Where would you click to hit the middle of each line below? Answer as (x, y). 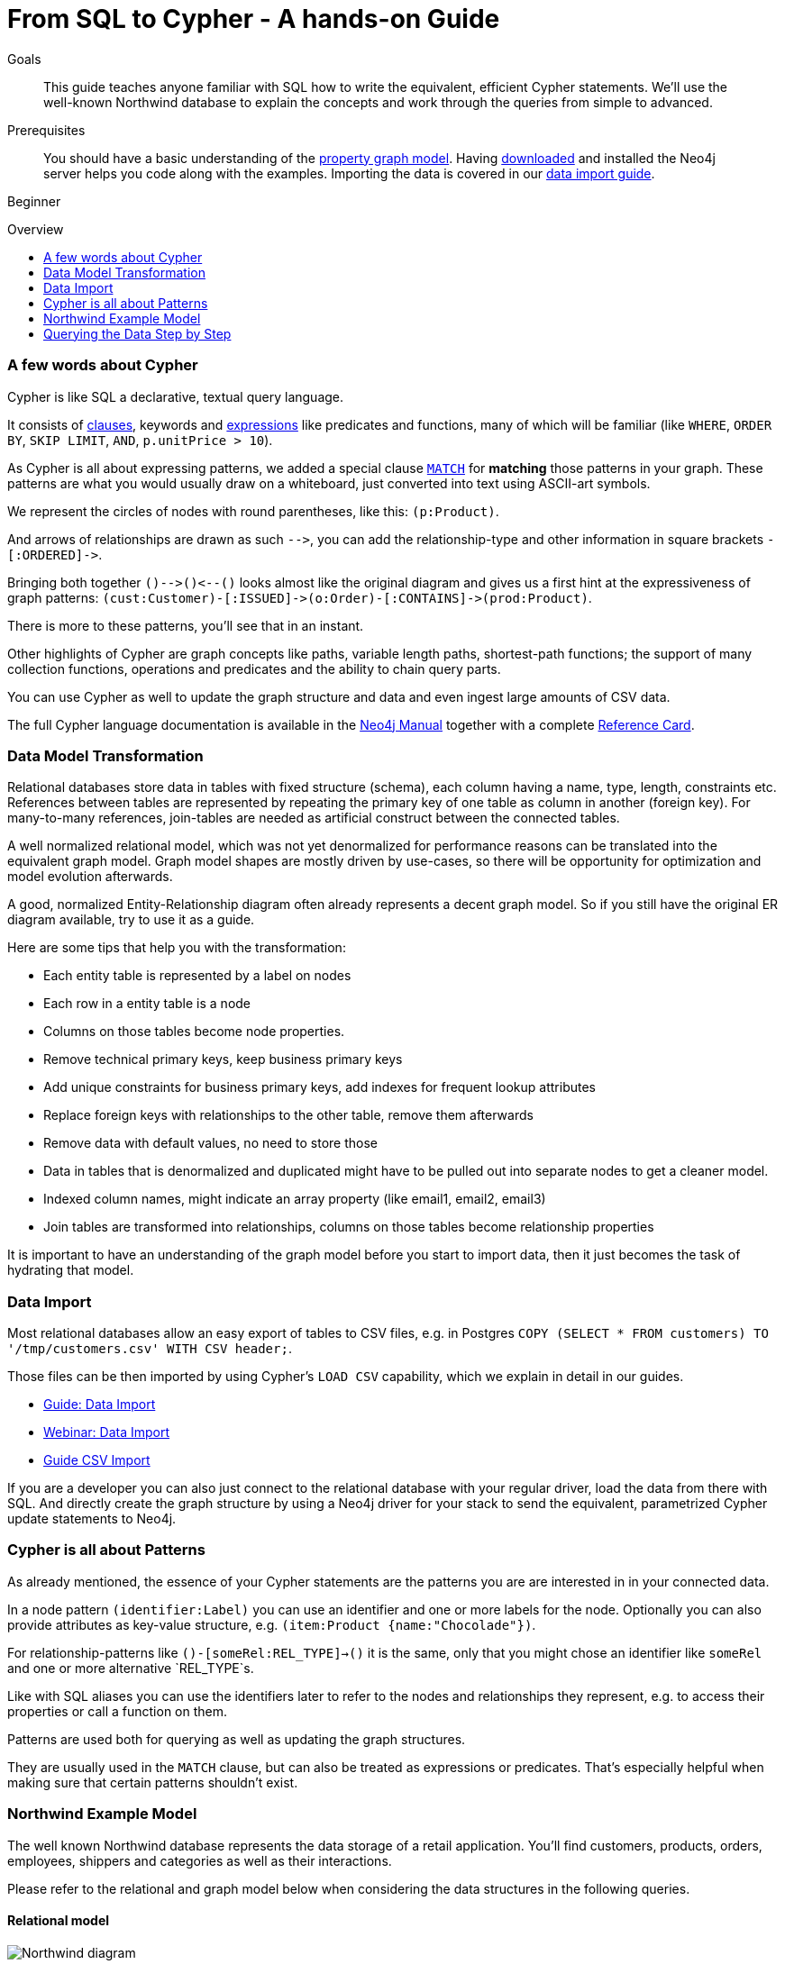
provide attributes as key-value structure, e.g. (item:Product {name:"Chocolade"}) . (272, 1624)
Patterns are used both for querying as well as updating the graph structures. (237, 1739)
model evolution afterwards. (90, 877)
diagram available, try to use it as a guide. (131, 920)
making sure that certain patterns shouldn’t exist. (153, 1782)
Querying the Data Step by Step (137, 333)
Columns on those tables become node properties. (194, 1032)
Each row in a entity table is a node (147, 1004)
